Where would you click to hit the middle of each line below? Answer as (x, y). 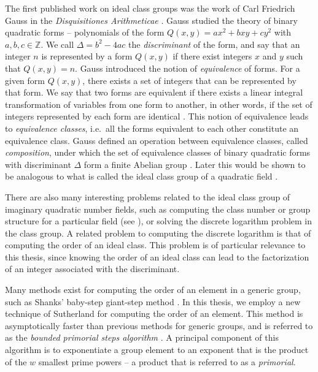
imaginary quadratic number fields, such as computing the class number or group (158, 209)
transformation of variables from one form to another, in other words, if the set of (159, 104)
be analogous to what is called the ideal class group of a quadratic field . (142, 176)
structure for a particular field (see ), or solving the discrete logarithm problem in (159, 221)
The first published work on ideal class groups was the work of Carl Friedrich (150, 8)
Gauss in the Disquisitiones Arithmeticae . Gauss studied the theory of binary (151, 20)
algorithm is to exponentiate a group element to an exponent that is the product (157, 350)
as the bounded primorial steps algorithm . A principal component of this (142, 337)
